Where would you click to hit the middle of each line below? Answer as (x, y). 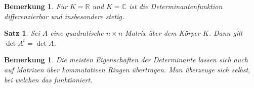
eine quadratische (77, 33)
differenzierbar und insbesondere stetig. (64, 16)
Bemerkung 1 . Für (36, 6)
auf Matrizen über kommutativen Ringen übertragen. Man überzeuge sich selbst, (127, 69)
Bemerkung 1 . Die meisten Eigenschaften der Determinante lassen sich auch (126, 60)
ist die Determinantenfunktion (176, 6)
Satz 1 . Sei (22, 33)
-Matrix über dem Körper (161, 33)
